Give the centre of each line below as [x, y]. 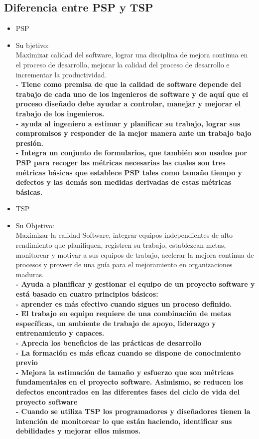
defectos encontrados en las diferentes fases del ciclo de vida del [128, 391]
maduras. [30, 274]
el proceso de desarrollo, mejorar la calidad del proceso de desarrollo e [123, 64]
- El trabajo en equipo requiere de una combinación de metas [123, 313]
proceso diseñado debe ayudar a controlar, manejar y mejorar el [128, 104]
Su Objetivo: [35, 225]
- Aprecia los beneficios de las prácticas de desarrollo [109, 343]
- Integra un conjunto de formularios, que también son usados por [131, 153]
